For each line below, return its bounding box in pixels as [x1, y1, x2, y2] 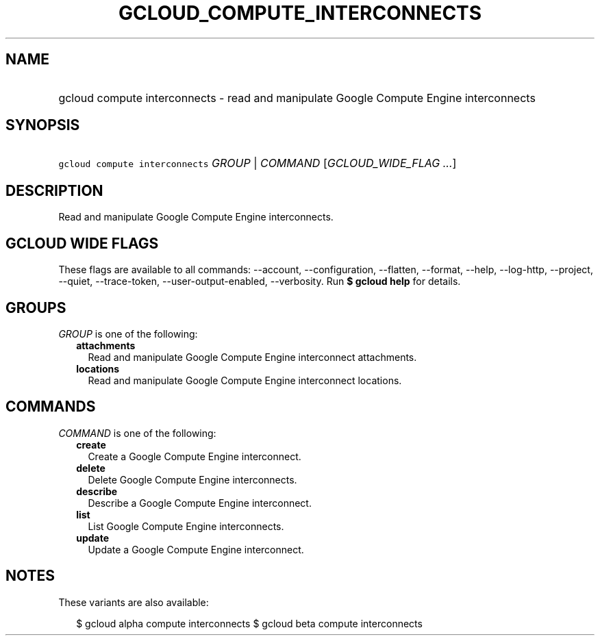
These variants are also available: [58, 596, 209, 608]
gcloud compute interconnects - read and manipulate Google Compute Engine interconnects [58, 90, 536, 105]
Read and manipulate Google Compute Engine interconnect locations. [88, 374, 402, 386]
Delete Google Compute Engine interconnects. [88, 473, 297, 486]
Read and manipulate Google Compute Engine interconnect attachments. [88, 351, 417, 363]
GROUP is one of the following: [58, 327, 198, 340]
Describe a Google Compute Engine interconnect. [88, 497, 312, 509]
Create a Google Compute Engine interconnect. [88, 450, 301, 462]
